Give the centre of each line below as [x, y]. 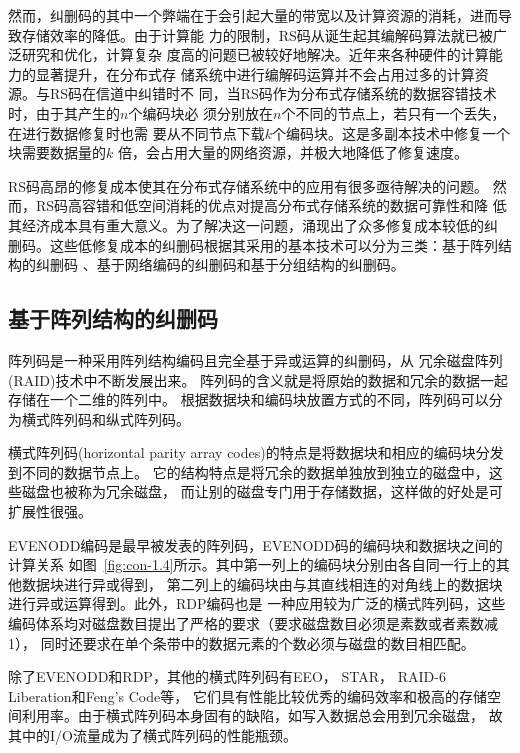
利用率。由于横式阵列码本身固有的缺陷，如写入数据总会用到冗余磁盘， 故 [262, 715]
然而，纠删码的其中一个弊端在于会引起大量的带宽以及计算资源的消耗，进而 [253, 15]
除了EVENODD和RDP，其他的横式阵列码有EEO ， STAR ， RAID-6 [227, 676]
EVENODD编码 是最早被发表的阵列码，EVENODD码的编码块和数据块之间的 [255, 544]
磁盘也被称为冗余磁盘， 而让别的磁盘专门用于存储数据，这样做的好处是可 [262, 491]
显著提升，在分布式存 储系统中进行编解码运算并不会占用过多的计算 [255, 73]
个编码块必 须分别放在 [201, 112]
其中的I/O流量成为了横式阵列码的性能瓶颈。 [152, 735]
